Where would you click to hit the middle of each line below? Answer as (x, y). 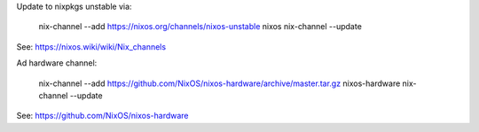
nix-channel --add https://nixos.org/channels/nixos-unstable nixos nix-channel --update (200, 27)
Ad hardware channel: (57, 63)
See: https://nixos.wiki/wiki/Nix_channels (91, 47)
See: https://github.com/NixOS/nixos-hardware (103, 116)
